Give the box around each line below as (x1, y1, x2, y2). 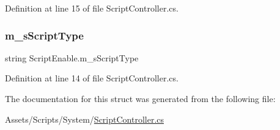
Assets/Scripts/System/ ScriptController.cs (5, 112, 164, 125)
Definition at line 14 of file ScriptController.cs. (5, 72, 179, 84)
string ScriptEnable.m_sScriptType (5, 51, 139, 64)
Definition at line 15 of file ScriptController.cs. (5, 2, 179, 14)
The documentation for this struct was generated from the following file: (5, 92, 276, 104)
